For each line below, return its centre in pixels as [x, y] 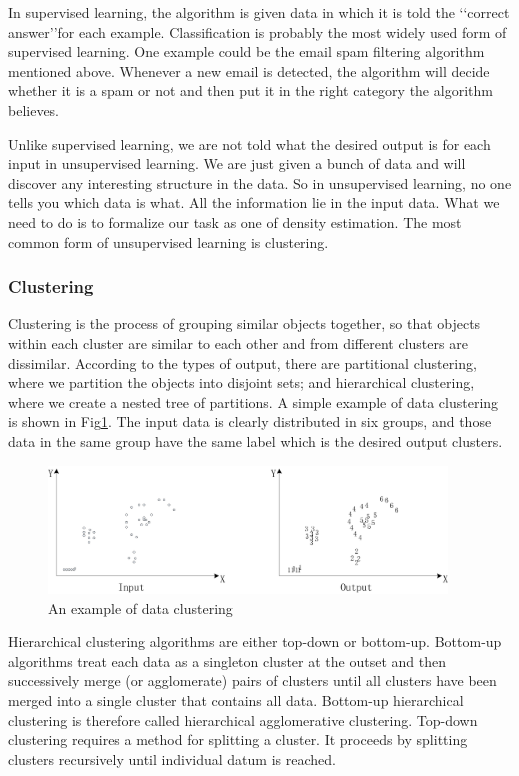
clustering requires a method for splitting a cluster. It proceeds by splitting [238, 739]
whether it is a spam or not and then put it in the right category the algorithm [250, 90]
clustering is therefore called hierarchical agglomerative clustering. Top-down [243, 719]
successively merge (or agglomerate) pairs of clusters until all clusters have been [252, 680]
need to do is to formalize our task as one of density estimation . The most [235, 221]
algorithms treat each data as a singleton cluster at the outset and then [227, 660]
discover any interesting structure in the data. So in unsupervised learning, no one [260, 182]
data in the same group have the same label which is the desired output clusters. [255, 440]
